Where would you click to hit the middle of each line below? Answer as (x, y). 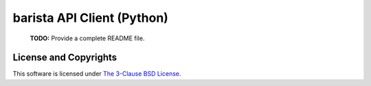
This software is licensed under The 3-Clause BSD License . (97, 74)
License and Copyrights (65, 58)
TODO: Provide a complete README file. (87, 38)
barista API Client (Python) (90, 18)
